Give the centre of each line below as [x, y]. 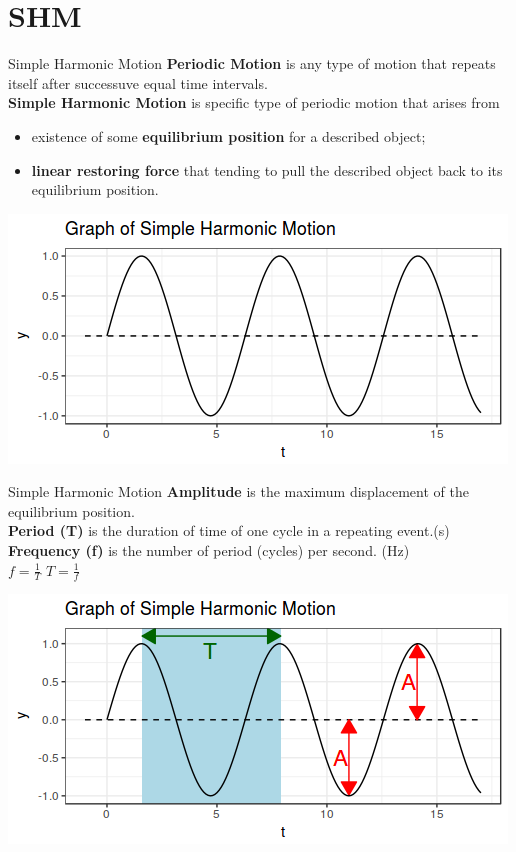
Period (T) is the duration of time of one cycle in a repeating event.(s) [229, 530]
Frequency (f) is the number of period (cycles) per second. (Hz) [209, 550]
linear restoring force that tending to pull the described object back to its [267, 169]
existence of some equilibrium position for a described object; [228, 135]
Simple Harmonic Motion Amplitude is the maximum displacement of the [238, 491]
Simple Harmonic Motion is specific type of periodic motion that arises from [254, 102]
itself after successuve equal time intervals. [138, 82]
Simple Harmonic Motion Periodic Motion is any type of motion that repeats [252, 63]
